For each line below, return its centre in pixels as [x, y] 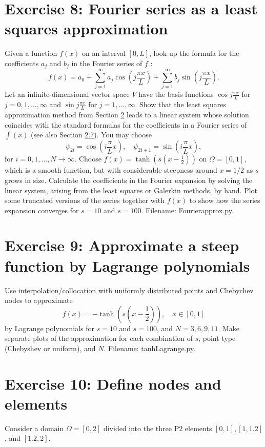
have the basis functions [176, 94]
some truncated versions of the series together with [85, 200]
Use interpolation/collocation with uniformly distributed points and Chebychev [129, 290]
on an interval [104, 53]
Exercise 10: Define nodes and [113, 383]
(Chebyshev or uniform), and [50, 348]
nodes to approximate [39, 300]
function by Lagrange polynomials [127, 265]
